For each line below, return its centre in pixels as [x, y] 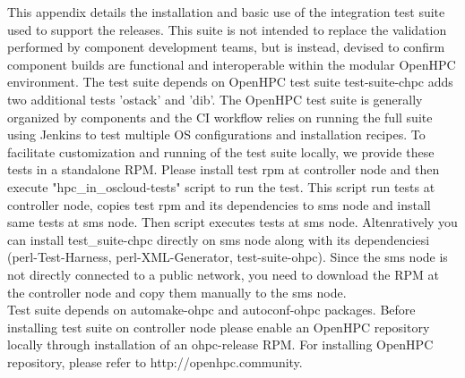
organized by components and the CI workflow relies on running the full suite [220, 117]
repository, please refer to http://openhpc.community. [155, 361]
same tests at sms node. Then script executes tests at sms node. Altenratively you [232, 222]
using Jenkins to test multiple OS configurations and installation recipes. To [216, 134]
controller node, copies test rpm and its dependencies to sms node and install [219, 204]
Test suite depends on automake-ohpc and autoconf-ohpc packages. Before [211, 310]
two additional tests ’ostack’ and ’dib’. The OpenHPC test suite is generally [215, 99]
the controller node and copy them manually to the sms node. [177, 292]
